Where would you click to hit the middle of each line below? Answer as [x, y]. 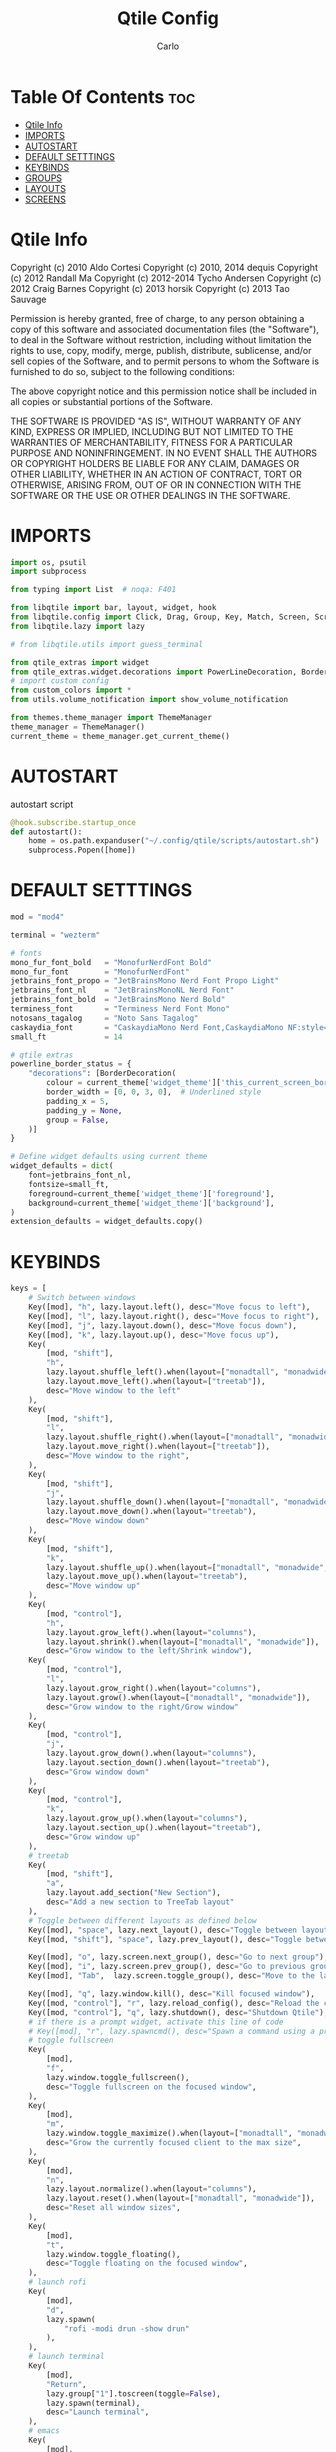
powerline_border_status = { [71, 1064]
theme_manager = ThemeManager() [77, 727]
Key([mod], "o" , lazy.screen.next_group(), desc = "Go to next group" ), [178, 1957]
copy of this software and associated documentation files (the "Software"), [165, 329]
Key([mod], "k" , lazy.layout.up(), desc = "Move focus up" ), [154, 1335]
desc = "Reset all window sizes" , [114, 2208]
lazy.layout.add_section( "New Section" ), [134, 1893]
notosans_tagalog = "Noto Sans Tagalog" [104, 1018]
